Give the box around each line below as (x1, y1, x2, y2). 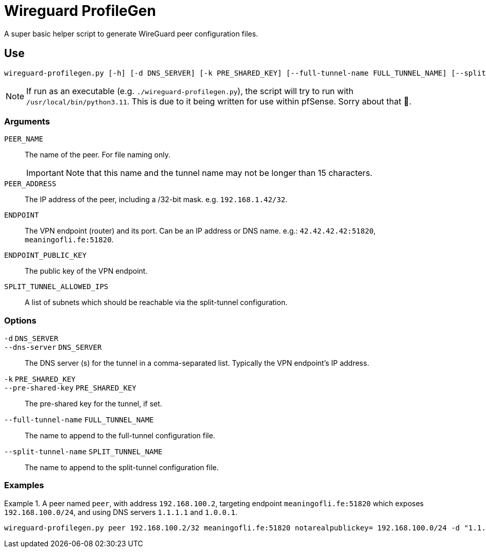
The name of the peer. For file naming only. (25, 150, 171, 159)
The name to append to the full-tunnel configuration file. (25, 431, 215, 440)
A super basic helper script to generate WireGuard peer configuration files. (4, 29, 258, 38)
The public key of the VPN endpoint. (25, 266, 148, 276)
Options (4, 315, 37, 326)
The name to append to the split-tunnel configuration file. (25, 463, 219, 472)
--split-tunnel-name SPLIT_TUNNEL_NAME (4, 448, 163, 456)
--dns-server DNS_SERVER (4, 343, 102, 352)
